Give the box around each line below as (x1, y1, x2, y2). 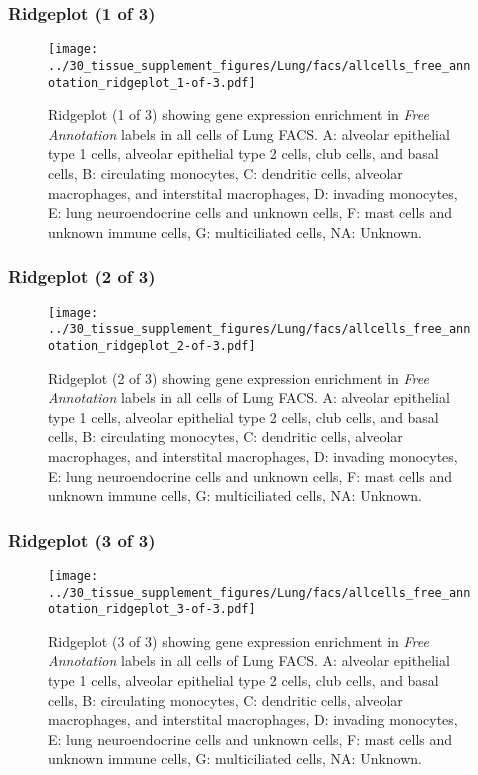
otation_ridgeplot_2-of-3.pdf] (48, 338, 256, 353)
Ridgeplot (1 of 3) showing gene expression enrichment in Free (48, 104, 429, 125)
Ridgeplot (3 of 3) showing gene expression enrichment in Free (48, 630, 429, 651)
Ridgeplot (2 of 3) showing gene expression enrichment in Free (48, 367, 429, 388)
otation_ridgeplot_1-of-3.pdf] (48, 75, 256, 90)
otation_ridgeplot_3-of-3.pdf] (48, 602, 256, 617)
